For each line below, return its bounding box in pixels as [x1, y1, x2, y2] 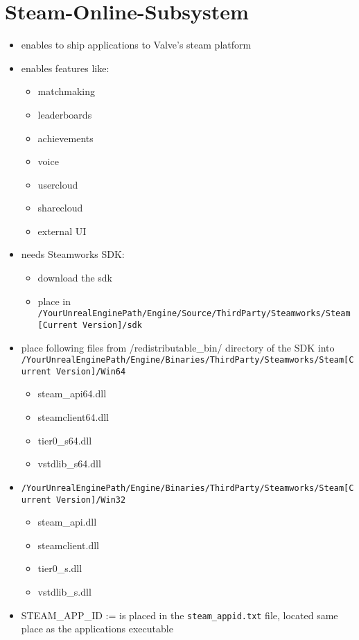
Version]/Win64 [55, 366, 126, 377]
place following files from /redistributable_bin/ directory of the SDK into [21, 340, 335, 354]
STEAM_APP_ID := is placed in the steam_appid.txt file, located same [21, 607, 338, 622]
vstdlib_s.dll [37, 584, 91, 598]
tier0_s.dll [37, 561, 82, 576]
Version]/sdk [82, 320, 142, 330]
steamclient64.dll [37, 410, 109, 424]
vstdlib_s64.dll [37, 456, 101, 471]
